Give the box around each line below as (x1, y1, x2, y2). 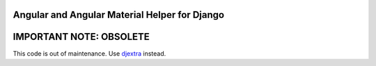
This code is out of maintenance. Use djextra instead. (13, 49, 166, 58)
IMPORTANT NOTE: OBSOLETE (13, 31, 150, 43)
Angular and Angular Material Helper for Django (13, 9, 225, 21)
